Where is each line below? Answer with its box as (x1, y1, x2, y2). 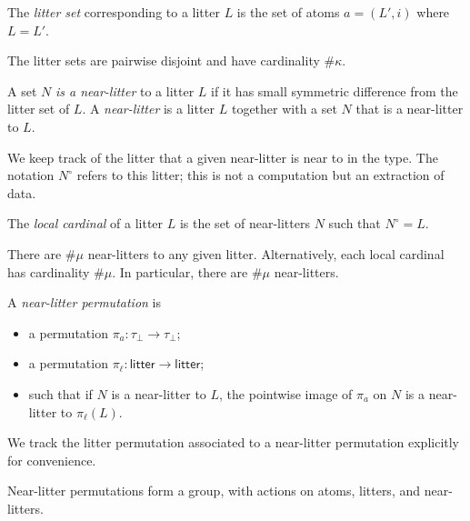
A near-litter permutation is (7, 293, 161, 312)
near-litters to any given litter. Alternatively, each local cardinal (87, 244, 445, 263)
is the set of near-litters (179, 214, 310, 233)
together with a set (231, 99, 337, 118)
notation (7, 165, 55, 185)
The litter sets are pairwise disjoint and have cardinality (7, 51, 320, 70)
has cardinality (7, 262, 90, 281)
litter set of (7, 99, 70, 118)
